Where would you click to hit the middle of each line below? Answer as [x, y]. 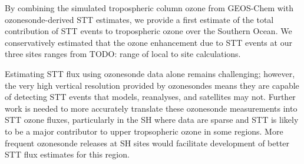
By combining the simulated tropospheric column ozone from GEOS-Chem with [149, 8]
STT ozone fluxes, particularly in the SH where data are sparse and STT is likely [152, 120]
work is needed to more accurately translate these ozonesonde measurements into [151, 108]
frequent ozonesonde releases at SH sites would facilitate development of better [147, 143]
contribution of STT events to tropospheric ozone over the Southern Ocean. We [148, 31]
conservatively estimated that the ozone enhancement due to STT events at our [148, 42]
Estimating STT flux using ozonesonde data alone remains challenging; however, [150, 73]
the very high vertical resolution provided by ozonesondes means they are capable [152, 85]
